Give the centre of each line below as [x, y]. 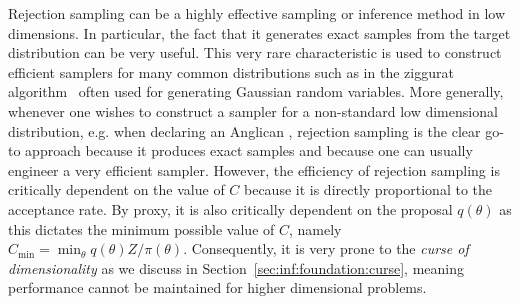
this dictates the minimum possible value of [141, 228]
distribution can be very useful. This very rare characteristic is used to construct [255, 52]
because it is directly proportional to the [368, 189]
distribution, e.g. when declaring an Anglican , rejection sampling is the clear [244, 130]
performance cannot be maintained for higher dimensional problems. [217, 287]
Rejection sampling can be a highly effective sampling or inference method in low [257, 13]
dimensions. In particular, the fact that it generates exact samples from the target [259, 32]
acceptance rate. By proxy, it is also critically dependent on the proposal [230, 208]
